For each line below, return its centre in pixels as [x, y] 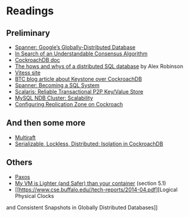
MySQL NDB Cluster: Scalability [54, 98]
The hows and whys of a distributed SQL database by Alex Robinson [99, 66]
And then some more [46, 123]
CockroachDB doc [37, 60]
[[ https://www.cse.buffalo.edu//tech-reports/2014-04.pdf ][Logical [96, 190]
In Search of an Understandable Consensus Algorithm [81, 54]
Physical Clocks [34, 196]
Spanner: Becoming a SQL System [57, 85]
